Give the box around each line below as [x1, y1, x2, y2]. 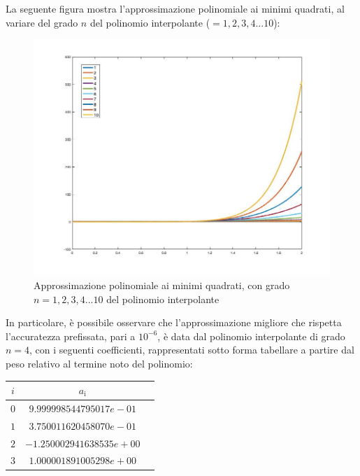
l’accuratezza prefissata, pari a [6, 328, 136, 343]
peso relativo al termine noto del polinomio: [6, 356, 193, 370]
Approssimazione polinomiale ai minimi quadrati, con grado [34, 277, 290, 292]
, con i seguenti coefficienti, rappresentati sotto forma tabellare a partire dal [29, 342, 354, 357]
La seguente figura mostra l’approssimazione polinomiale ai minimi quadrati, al [6, 1, 345, 15]
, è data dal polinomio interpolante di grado [157, 328, 345, 343]
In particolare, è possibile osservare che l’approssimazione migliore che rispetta [6, 315, 342, 330]
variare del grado [6, 15, 78, 29]
